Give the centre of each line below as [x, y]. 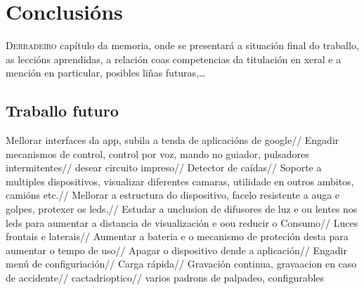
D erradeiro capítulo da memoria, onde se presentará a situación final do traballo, [182, 45]
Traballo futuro [62, 111]
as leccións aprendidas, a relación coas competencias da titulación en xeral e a [174, 59]
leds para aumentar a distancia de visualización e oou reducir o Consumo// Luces [182, 222]
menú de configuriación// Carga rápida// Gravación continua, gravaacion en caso [181, 264]
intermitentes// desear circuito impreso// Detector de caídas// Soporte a [164, 167]
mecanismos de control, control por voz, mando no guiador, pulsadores [157, 153]
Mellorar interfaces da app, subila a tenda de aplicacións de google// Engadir [173, 140]
